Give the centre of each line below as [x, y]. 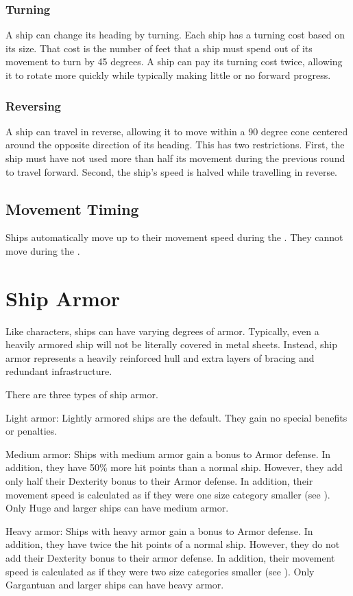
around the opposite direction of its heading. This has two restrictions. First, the [175, 145]
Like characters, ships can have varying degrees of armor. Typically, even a [162, 331]
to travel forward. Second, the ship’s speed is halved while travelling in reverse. [172, 171]
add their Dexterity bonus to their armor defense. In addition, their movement [170, 558]
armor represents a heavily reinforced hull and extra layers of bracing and [160, 357]
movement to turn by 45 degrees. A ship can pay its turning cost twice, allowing [174, 61]
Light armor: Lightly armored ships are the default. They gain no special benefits [176, 417]
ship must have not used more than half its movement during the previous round [175, 158]
